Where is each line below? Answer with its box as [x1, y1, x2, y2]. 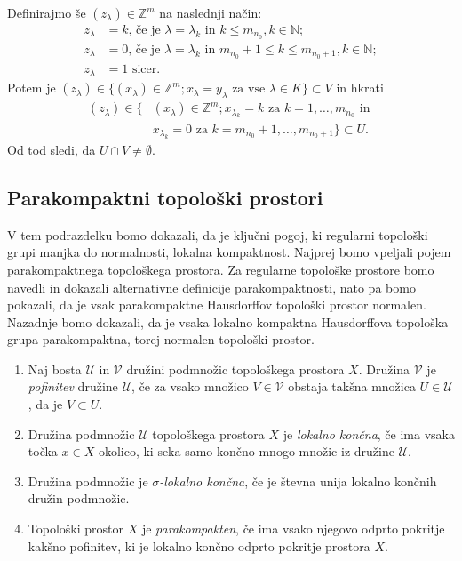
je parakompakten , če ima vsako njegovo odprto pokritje [141, 519, 445, 538]
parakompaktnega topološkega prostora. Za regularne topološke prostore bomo [7, 260, 434, 278]
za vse [232, 83, 266, 96]
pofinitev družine [28, 377, 118, 396]
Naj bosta [28, 359, 82, 378]
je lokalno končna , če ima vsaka [283, 424, 455, 443]
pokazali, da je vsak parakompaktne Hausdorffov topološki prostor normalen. [7, 295, 426, 314]
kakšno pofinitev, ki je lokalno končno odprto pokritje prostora [28, 536, 370, 555]
